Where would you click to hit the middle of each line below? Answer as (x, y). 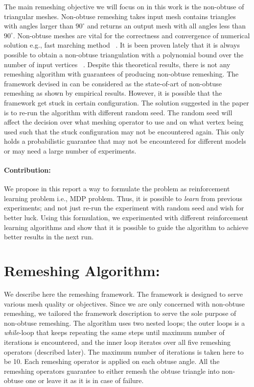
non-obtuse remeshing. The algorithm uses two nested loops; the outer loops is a (125, 322)
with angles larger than (39, 26)
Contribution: (27, 170)
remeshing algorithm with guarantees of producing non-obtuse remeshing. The (121, 74)
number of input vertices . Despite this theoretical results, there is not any (117, 64)
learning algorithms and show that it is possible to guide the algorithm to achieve (126, 227)
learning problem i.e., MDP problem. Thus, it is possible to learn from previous (123, 198)
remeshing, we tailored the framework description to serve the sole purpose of (120, 313)
